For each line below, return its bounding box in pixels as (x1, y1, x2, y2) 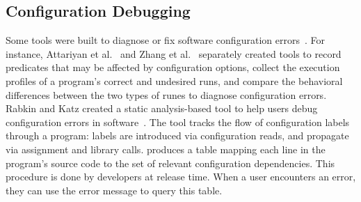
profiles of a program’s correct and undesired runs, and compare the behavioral (6, 73, 343, 88)
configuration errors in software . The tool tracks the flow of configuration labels (6, 114, 350, 129)
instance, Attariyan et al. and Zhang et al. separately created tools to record (6, 46, 342, 61)
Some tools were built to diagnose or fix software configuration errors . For (6, 33, 325, 47)
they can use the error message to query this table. (6, 182, 223, 197)
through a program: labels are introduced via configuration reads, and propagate (6, 128, 349, 143)
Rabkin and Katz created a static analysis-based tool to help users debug (6, 101, 318, 116)
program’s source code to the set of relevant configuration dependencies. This (6, 155, 335, 170)
